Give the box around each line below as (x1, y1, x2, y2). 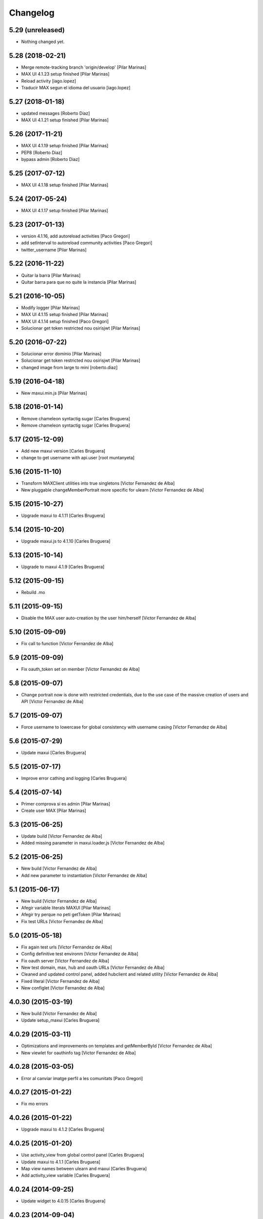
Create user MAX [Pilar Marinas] (21, 807, 86, 814)
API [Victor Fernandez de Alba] (21, 699, 84, 705)
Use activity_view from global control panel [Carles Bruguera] (21, 1152, 145, 1158)
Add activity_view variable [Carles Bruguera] (21, 1173, 111, 1179)
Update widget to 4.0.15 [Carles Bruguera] (21, 1198, 106, 1204)
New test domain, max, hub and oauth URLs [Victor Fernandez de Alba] (21, 964, 165, 970)
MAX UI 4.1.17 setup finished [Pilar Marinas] (21, 207, 108, 213)
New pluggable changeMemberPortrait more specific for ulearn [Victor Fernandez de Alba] (21, 487, 204, 493)
